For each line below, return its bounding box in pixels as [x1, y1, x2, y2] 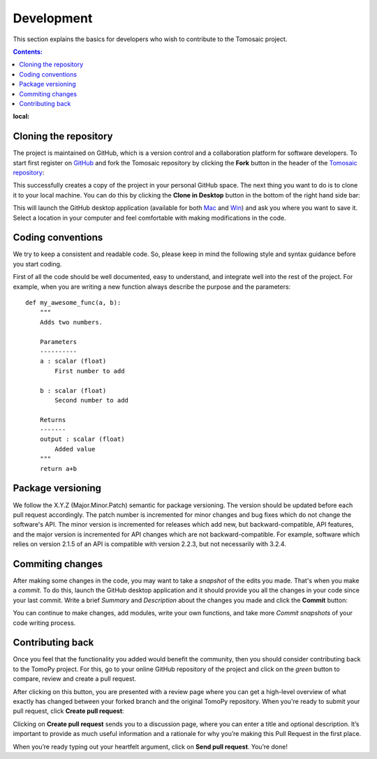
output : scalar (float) [39, 435, 125, 443]
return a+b [39, 465, 77, 472]
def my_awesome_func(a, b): [25, 299, 121, 306]
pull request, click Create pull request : [13, 707, 125, 715]
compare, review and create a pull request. [13, 675, 136, 683]
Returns [39, 416, 66, 423]
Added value [54, 445, 96, 453]
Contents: [13, 47, 43, 56]
